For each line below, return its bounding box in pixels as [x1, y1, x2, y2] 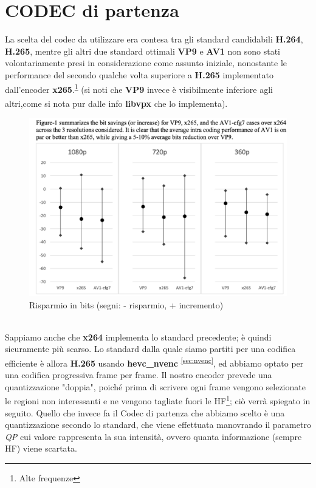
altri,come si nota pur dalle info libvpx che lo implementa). [5, 97, 228, 109]
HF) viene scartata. [5, 442, 77, 455]
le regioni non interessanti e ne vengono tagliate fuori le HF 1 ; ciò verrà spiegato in [5, 393, 311, 407]
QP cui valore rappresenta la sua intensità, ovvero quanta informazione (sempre [5, 430, 302, 442]
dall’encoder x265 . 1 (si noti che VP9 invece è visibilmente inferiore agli [5, 81, 273, 95]
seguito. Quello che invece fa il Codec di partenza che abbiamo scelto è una [5, 406, 285, 419]
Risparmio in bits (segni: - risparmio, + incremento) [29, 298, 224, 311]
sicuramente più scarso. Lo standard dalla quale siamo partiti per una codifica [5, 342, 296, 355]
